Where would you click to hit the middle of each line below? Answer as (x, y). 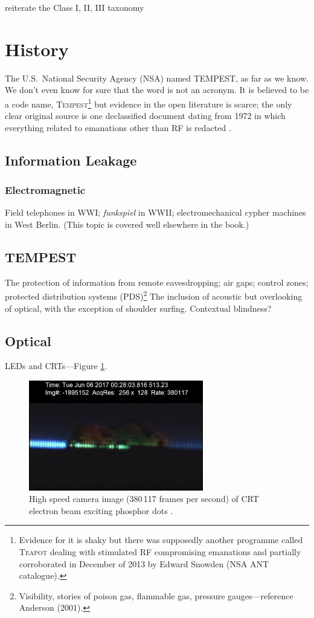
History (37, 49)
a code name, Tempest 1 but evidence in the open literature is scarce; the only (149, 103)
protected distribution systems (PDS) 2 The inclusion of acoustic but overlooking (154, 295)
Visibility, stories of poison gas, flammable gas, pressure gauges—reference (156, 595)
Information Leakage (71, 160)
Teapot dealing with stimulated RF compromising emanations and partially (160, 552)
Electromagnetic (45, 190)
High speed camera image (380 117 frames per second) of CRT (144, 499)
